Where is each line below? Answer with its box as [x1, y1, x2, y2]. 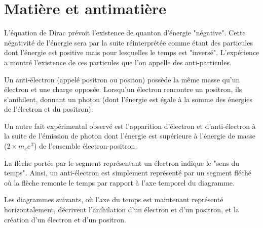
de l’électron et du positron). [4, 104, 93, 114]
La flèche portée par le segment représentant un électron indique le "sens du [4, 157, 240, 168]
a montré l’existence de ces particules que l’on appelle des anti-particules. [4, 57, 232, 67]
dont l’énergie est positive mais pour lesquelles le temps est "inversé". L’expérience [4, 47, 259, 58]
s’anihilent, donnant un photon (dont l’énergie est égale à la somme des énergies [4, 94, 253, 104]
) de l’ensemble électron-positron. [34, 141, 137, 151]
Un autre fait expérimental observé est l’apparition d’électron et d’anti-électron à [4, 120, 256, 131]
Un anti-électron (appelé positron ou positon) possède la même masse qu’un [4, 74, 240, 84]
